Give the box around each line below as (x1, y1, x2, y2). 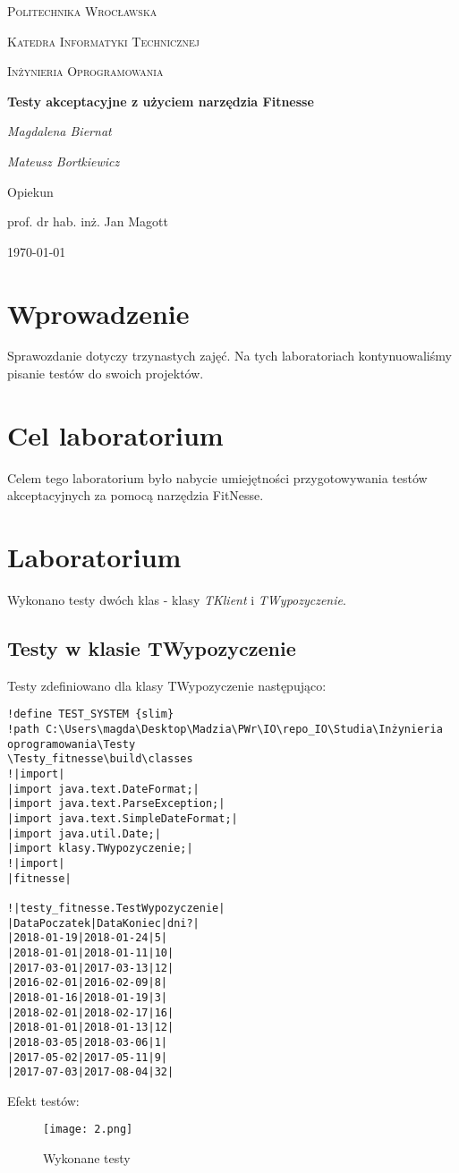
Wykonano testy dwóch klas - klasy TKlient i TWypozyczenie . (7, 591, 346, 609)
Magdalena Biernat (7, 122, 112, 140)
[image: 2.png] (43, 1123, 133, 1136)
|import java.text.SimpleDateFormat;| (7, 812, 238, 826)
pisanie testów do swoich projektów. (7, 364, 204, 383)
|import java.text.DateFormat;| (7, 782, 200, 795)
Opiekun (7, 182, 54, 200)
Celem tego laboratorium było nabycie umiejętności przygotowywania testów (7, 468, 428, 487)
